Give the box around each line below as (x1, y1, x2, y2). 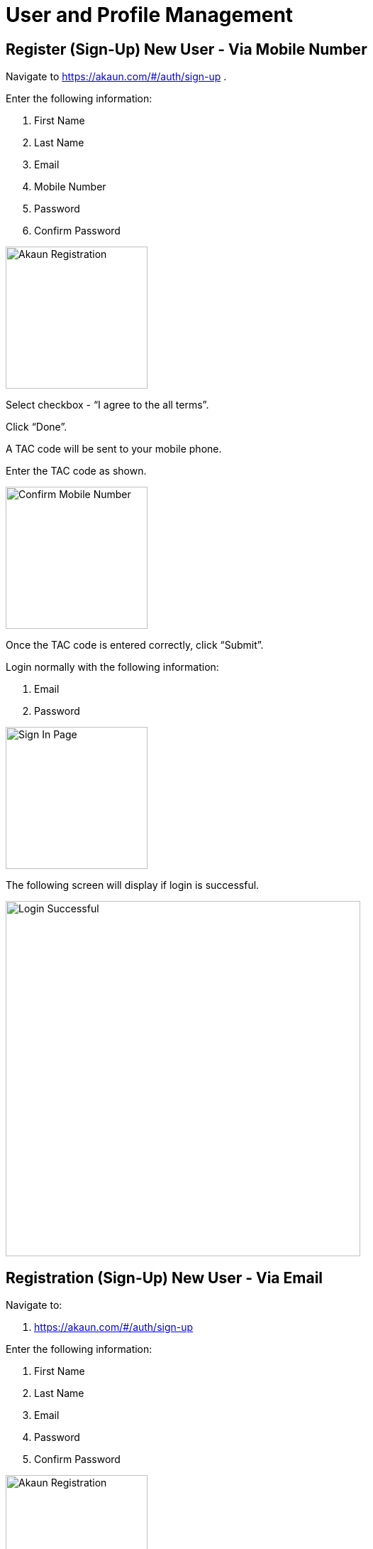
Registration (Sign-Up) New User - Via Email (6, 1268, 323, 1287)
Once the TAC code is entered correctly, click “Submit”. (6, 639, 264, 652)
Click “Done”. (6, 421, 67, 433)
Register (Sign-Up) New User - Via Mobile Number (6, 40, 367, 58)
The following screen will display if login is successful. (6, 879, 260, 892)
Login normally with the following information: (6, 661, 219, 674)
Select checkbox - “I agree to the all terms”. (6, 399, 209, 411)
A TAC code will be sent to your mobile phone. (6, 443, 222, 455)
